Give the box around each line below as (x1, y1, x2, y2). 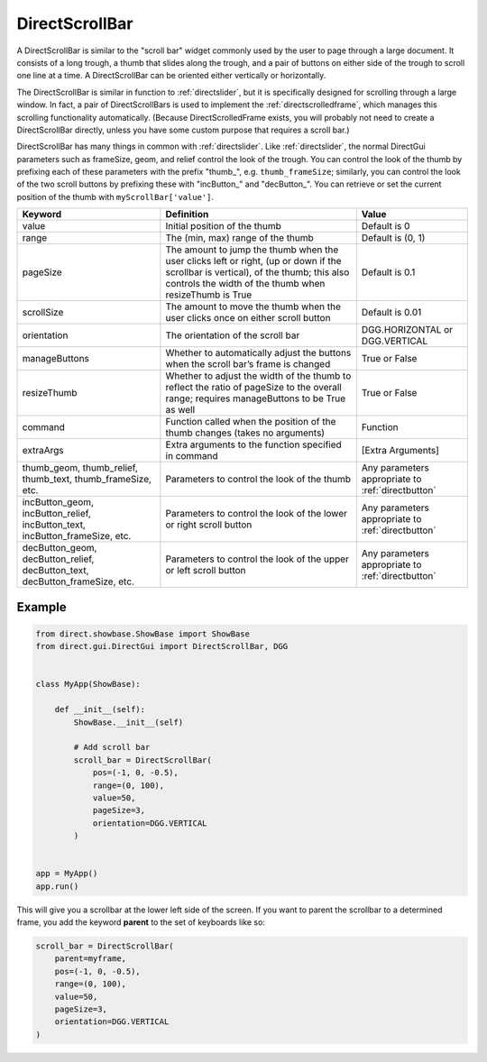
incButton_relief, (22, 508, 92, 520)
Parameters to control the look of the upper (165, 553, 349, 565)
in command (165, 450, 218, 462)
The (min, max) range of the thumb (165, 232, 315, 244)
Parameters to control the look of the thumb (165, 473, 352, 486)
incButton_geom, (22, 496, 95, 508)
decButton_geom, (22, 542, 97, 554)
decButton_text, (22, 564, 89, 577)
